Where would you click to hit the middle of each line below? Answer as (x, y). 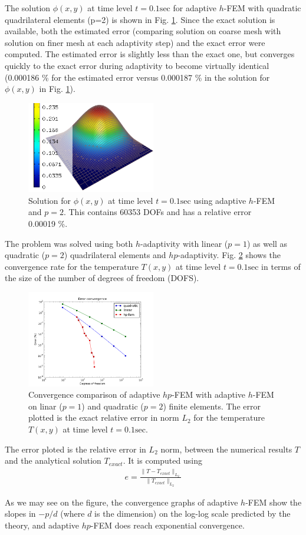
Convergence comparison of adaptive (94, 394)
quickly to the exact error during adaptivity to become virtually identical (137, 65)
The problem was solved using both (69, 243)
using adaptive (220, 200)
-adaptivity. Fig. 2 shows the (229, 255)
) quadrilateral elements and (115, 255)
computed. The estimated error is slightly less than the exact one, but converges (150, 54)
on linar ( (45, 406)
